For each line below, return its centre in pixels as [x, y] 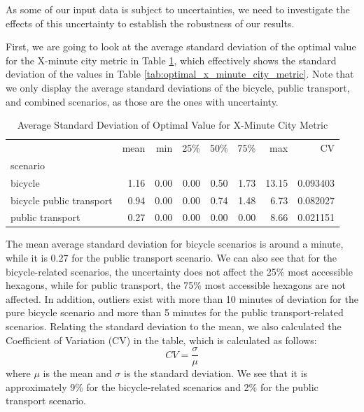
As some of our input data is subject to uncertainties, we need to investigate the [178, 9]
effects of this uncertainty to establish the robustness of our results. [150, 23]
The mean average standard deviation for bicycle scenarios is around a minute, [175, 244]
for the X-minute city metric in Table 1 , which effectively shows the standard [171, 60]
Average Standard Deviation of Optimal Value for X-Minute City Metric [173, 125]
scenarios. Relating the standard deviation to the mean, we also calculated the [174, 326]
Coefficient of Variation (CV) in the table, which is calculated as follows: [161, 340]
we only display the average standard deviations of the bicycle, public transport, [178, 87]
